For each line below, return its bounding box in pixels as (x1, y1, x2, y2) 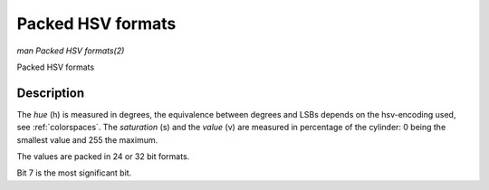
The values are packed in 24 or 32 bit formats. (16, 151, 190, 162)
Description (16, 85, 85, 100)
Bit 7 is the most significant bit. (16, 167, 132, 178)
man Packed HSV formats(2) (16, 45, 125, 56)
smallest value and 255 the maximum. (16, 134, 158, 145)
